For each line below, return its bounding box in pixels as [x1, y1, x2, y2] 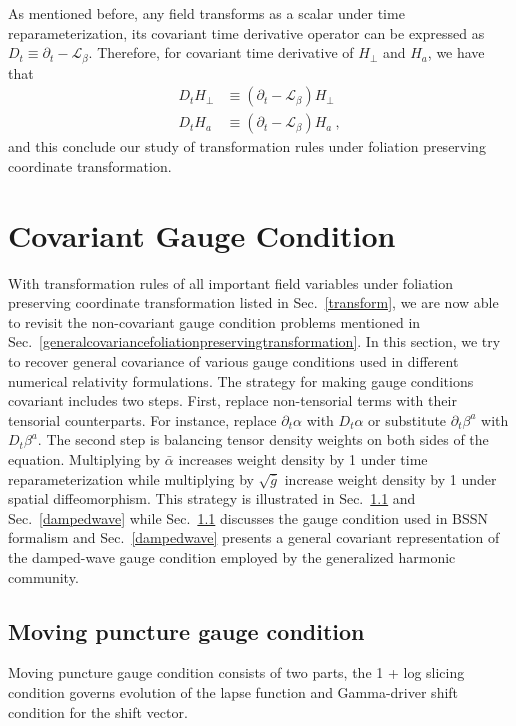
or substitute [368, 409, 447, 430]
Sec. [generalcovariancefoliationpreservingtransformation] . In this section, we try [8, 331, 501, 352]
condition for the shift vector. [8, 701, 188, 722]
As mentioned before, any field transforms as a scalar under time [8, 3, 405, 23]
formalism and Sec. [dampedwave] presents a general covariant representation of [8, 527, 500, 548]
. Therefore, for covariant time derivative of [88, 42, 354, 63]
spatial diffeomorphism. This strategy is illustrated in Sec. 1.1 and [8, 488, 416, 509]
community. [8, 566, 79, 587]
